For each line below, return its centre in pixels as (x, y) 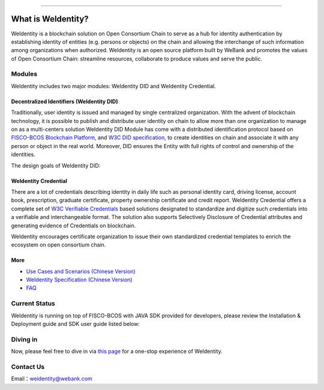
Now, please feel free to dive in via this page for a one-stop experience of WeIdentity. (117, 352)
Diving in (24, 339)
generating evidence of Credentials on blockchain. (73, 226)
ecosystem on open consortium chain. (58, 245)
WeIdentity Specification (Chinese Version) (79, 280)
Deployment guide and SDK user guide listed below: (76, 324)
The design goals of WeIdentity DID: (56, 166)
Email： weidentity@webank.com (52, 379)
